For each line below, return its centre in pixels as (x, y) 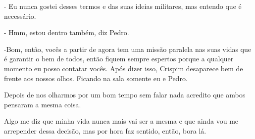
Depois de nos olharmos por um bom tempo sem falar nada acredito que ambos (125, 95)
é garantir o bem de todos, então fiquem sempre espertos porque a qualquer (119, 59)
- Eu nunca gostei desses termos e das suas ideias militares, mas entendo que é (123, 6)
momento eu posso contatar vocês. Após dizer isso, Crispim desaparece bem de (124, 68)
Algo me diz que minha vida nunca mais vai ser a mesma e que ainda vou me (121, 121)
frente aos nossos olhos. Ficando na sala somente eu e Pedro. (96, 78)
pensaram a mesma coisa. (43, 104)
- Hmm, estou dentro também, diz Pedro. (67, 32)
